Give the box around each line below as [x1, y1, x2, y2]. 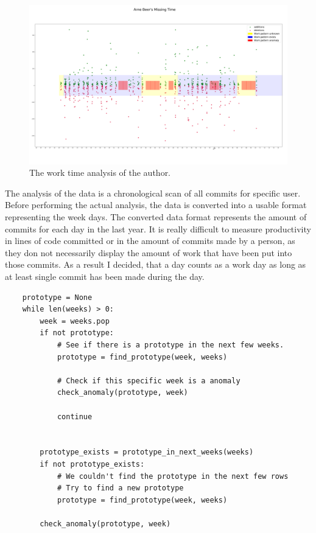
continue [57, 412, 93, 421]
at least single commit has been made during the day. [5, 270, 205, 283]
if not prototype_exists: [40, 459, 145, 469]
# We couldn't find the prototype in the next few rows [57, 472, 289, 481]
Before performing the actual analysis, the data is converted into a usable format [5, 198, 307, 211]
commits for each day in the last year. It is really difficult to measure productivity [5, 222, 311, 235]
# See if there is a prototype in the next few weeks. [57, 341, 284, 349]
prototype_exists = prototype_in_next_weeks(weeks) [40, 448, 254, 457]
